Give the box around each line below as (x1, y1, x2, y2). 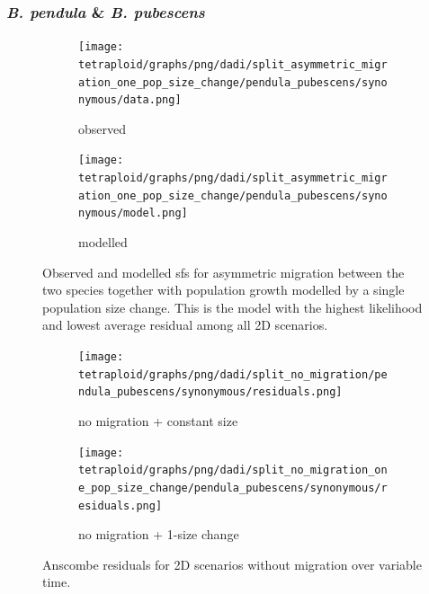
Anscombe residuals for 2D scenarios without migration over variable (42, 554, 422, 573)
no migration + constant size (78, 412, 238, 430)
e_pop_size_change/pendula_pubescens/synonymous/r (78, 481, 388, 494)
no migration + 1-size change (78, 525, 239, 544)
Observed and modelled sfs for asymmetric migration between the (42, 262, 405, 281)
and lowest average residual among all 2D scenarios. (42, 315, 328, 334)
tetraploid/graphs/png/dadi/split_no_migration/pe (78, 368, 388, 381)
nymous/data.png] (78, 93, 182, 107)
